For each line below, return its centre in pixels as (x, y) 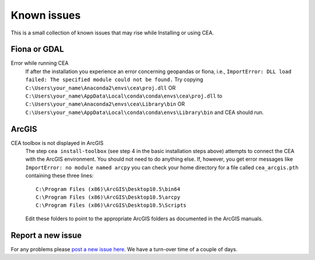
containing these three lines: (60, 176)
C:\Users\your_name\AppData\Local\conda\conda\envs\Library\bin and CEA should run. (145, 112)
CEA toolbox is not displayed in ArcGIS (57, 143)
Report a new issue (46, 235)
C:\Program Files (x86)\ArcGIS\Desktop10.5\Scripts (111, 205)
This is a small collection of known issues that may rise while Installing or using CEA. (112, 33)
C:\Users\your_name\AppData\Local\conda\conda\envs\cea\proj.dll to (124, 96)
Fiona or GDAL (37, 49)
